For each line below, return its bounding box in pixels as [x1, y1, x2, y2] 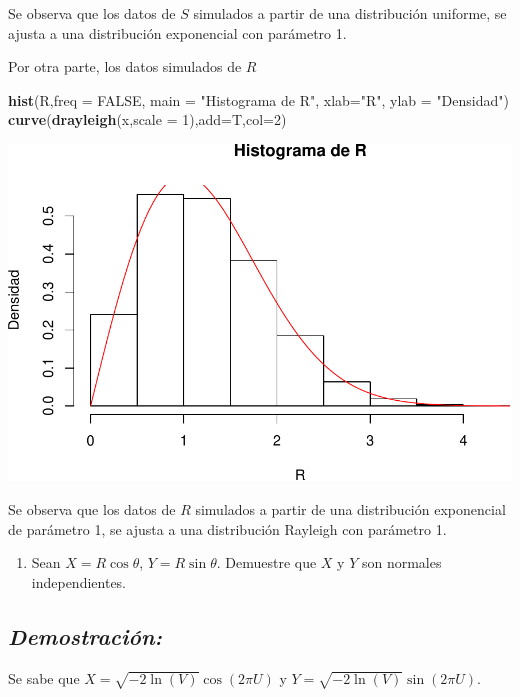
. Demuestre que [216, 552, 317, 573]
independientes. [31, 571, 127, 592]
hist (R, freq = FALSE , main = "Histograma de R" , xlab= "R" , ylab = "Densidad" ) [8, 89, 509, 110]
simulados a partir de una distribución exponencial [195, 499, 506, 520]
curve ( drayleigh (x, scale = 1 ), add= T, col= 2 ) [8, 109, 287, 130]
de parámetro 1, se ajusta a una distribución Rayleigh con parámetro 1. [8, 518, 447, 539]
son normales [361, 552, 442, 573]
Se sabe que [8, 667, 80, 688]
